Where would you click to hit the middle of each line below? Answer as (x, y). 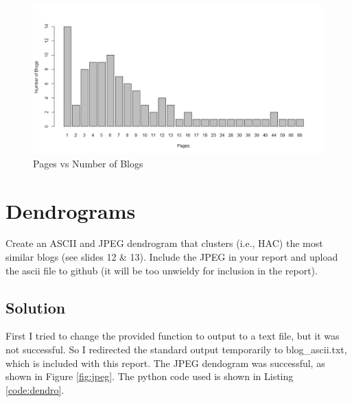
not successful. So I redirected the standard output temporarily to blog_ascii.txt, (176, 350)
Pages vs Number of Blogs (88, 163)
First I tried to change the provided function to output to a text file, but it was (173, 336)
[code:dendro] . (35, 389)
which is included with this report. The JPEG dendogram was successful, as (165, 363)
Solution (36, 307)
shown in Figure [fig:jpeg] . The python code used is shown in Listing (150, 376)
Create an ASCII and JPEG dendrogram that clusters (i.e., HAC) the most (164, 243)
